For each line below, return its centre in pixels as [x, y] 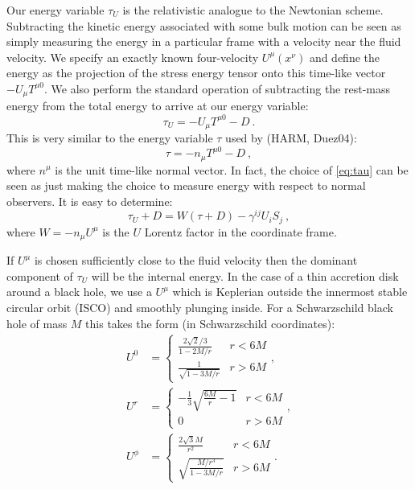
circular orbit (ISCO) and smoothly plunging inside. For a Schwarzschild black [200, 308]
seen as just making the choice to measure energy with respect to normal [186, 185]
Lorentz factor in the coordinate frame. [240, 231]
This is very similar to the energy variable [110, 137]
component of [40, 275]
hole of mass [37, 323]
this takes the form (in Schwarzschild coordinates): [210, 323]
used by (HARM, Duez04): [291, 137]
